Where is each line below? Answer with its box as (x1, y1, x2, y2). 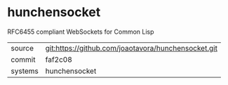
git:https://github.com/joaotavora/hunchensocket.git (45, 43, 217, 53)
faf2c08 (45, 54, 72, 64)
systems (11, 66, 39, 76)
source (11, 43, 34, 53)
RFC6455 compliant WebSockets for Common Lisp (7, 27, 154, 36)
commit (11, 54, 36, 64)
